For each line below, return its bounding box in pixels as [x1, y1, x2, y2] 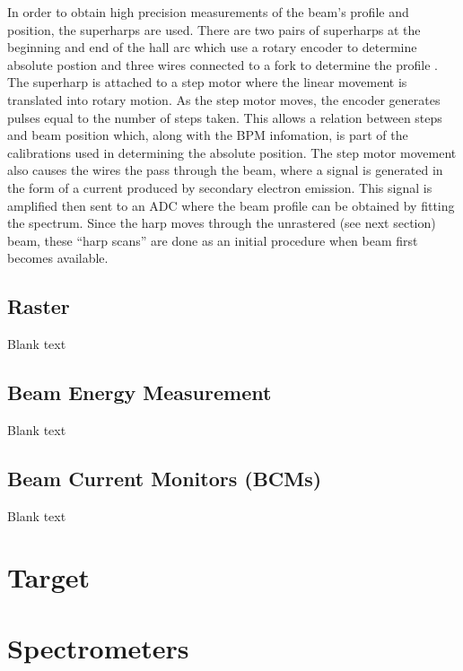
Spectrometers [7, 629, 189, 666]
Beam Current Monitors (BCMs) [7, 464, 322, 492]
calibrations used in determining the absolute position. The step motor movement [7, 143, 457, 161]
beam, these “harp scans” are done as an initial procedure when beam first [7, 231, 418, 249]
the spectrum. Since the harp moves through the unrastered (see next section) [7, 213, 436, 232]
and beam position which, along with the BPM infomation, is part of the [7, 126, 408, 144]
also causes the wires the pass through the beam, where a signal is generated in [7, 161, 443, 179]
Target [7, 559, 91, 596]
